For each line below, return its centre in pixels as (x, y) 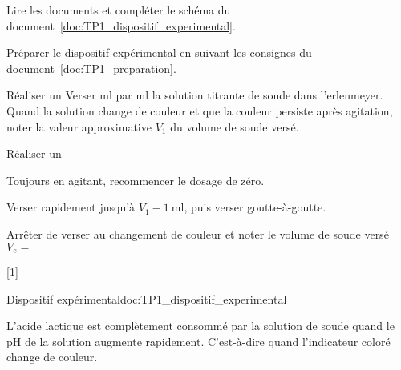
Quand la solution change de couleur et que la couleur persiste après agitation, (200, 110)
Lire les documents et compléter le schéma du (119, 10)
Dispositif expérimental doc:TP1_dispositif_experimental (147, 298)
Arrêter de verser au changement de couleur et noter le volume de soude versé (198, 233)
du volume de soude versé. (235, 126)
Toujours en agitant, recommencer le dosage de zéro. (136, 180)
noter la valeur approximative (79, 126)
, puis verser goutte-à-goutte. (255, 207)
